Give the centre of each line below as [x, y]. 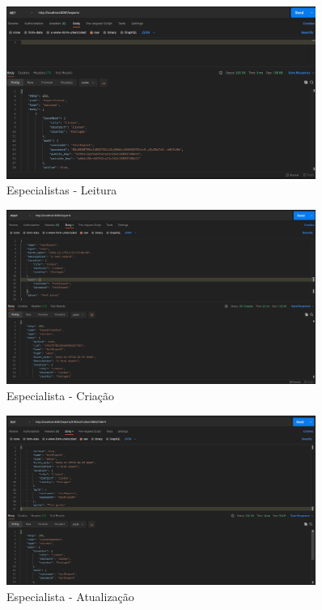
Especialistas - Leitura [62, 190]
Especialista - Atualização [70, 596]
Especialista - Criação [60, 395]
